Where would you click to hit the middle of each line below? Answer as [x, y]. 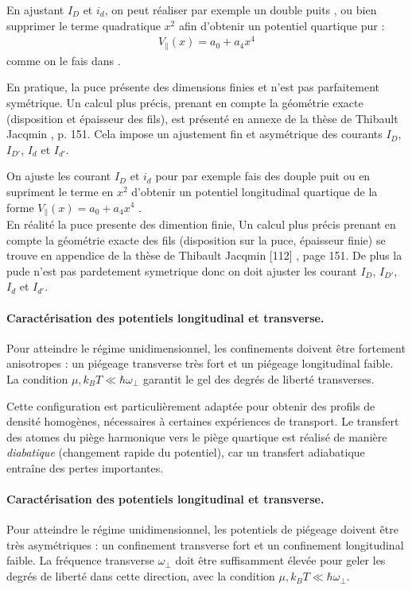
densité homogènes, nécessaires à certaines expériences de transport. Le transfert [203, 421]
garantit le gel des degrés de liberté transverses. [258, 378]
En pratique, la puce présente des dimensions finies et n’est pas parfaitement [193, 87]
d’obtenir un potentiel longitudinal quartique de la [255, 191]
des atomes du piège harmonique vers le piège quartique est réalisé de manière [197, 436]
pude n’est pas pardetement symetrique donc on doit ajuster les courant [182, 270]
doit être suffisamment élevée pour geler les [280, 560]
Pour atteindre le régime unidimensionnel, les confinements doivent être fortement [206, 347]
